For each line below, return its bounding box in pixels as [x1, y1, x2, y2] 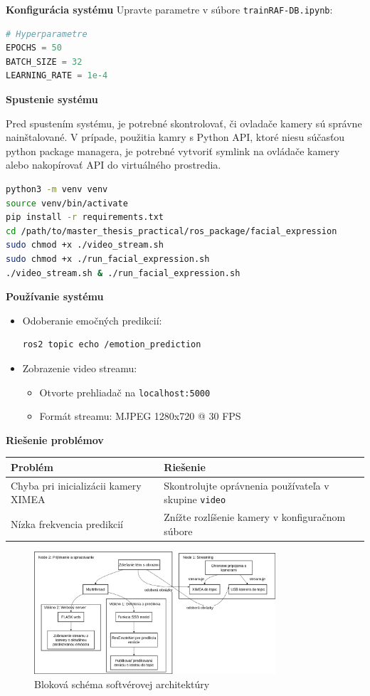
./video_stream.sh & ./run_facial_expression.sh [6, 268, 240, 278]
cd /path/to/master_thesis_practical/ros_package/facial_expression [6, 226, 337, 236]
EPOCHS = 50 [6, 43, 62, 53]
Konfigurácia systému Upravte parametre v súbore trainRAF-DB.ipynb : [6, 2, 333, 16]
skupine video [164, 492, 226, 507]
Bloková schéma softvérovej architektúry [34, 677, 210, 692]
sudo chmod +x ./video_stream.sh [6, 240, 164, 251]
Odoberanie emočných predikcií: [22, 312, 162, 327]
